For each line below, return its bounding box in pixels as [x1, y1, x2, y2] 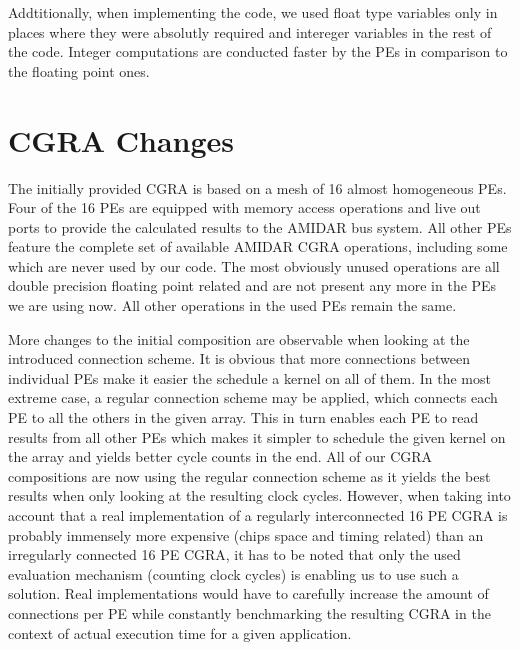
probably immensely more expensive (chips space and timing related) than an [8, 524, 484, 545]
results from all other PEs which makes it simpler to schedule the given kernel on [8, 426, 506, 447]
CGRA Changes [8, 119, 235, 160]
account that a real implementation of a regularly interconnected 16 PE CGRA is [8, 505, 508, 525]
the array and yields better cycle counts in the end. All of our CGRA [8, 446, 433, 467]
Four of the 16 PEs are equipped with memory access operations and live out [8, 197, 481, 218]
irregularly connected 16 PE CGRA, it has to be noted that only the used [8, 544, 461, 565]
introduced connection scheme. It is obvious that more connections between [8, 348, 470, 369]
